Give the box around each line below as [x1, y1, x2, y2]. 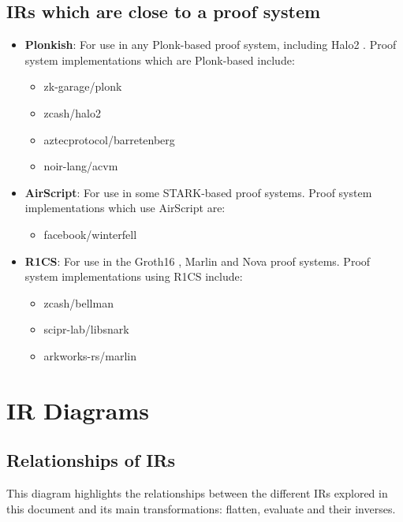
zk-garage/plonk [43, 78, 122, 95]
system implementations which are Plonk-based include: [24, 51, 295, 68]
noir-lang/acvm [43, 158, 118, 174]
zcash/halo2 [43, 104, 102, 121]
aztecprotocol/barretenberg [43, 131, 175, 147]
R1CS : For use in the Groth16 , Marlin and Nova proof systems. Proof [24, 252, 371, 269]
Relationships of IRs [6, 448, 176, 472]
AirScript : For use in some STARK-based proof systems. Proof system [24, 184, 372, 200]
